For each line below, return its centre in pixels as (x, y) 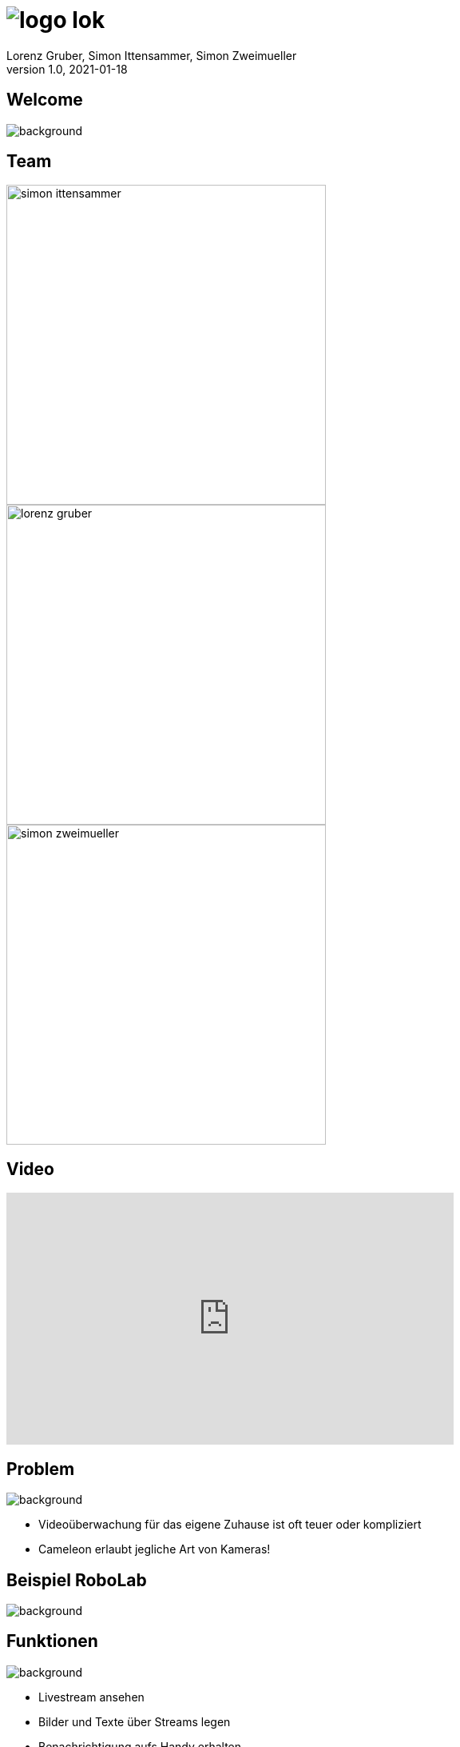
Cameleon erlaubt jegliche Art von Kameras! (155, 1549)
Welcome (45, 100)
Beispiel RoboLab (77, 1580)
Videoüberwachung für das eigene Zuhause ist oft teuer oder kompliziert (230, 1525)
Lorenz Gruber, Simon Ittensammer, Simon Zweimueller (152, 55)
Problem (41, 1469)
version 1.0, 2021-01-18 (67, 69)
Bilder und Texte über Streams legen (135, 1721)
